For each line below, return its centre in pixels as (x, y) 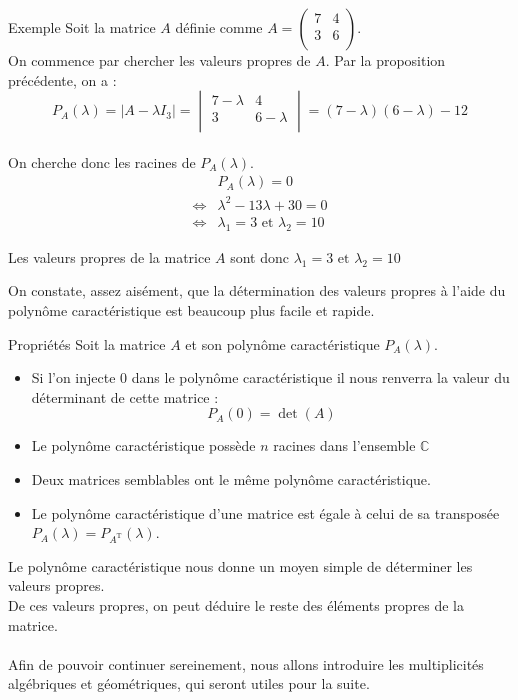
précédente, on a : (62, 79)
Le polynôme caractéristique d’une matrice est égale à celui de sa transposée (265, 512)
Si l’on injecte (73, 377)
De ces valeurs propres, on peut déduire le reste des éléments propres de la (236, 605)
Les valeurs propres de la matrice (109, 256)
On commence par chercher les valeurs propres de (159, 60)
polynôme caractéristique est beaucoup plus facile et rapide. (191, 309)
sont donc (260, 256)
